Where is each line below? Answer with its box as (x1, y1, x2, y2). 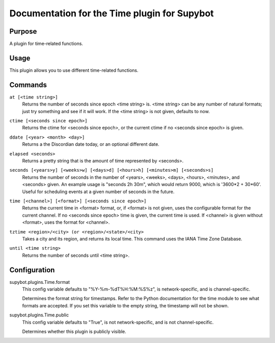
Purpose (9, 27, 37, 36)
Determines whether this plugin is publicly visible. (22, 328, 127, 334)
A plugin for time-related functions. (9, 41, 84, 47)
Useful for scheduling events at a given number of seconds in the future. (22, 189, 175, 195)
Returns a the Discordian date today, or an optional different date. (22, 141, 160, 147)
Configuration (9, 266, 55, 274)
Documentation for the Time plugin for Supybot (9, 8, 214, 19)
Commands (9, 81, 47, 89)
